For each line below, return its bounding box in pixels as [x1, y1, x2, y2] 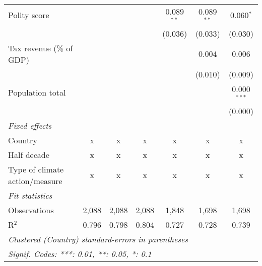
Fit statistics [8, 189, 52, 201]
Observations [8, 204, 54, 216]
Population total [8, 86, 66, 99]
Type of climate [8, 163, 64, 175]
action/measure [8, 174, 62, 187]
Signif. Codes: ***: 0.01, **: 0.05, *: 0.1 [8, 247, 152, 259]
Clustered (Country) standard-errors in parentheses [8, 233, 188, 245]
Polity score [8, 9, 49, 21]
